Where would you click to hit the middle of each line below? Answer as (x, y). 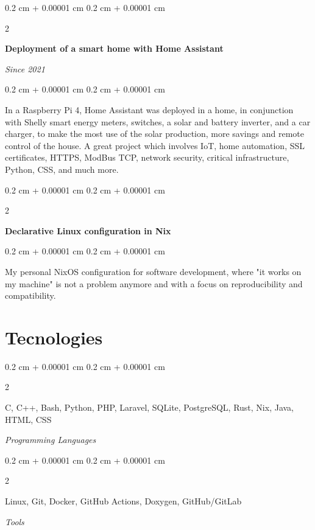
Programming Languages (51, 440)
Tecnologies (54, 337)
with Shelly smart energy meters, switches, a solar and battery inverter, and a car (158, 121)
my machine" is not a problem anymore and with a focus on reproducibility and (154, 283)
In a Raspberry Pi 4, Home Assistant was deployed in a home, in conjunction (149, 109)
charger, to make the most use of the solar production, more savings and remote (154, 134)
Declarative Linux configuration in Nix (88, 230)
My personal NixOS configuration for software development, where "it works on (153, 271)
